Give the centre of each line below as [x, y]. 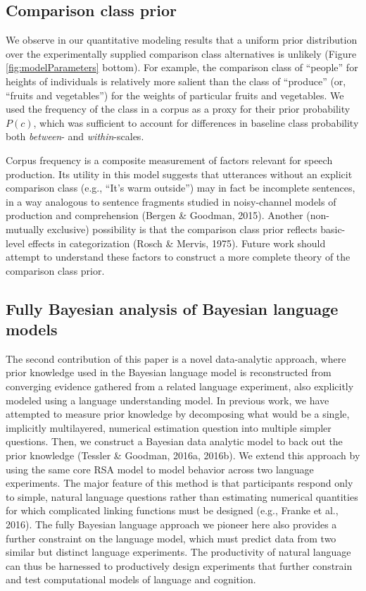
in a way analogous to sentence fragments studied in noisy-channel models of [171, 201]
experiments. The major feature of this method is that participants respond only [179, 483]
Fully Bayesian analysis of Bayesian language [172, 308]
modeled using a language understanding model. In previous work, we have [168, 400]
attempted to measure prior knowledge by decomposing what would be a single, [178, 414]
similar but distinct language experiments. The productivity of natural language [178, 552]
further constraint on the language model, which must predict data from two [171, 538]
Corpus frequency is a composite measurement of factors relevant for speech [169, 160]
